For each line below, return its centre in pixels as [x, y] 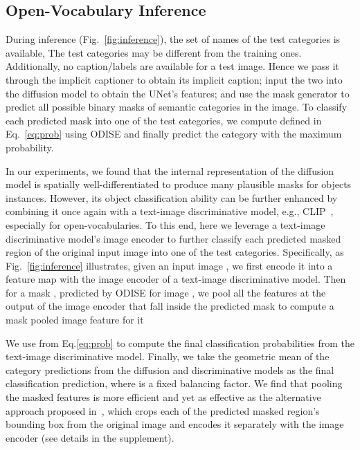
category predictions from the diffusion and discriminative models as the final [170, 369]
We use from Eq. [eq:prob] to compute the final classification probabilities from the [180, 343]
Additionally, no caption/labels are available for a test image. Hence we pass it [172, 66]
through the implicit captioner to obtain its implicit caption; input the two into [174, 79]
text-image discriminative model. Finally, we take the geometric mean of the [168, 356]
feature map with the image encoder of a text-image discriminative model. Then [176, 279]
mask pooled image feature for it [75, 320]
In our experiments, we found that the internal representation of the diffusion [170, 170]
